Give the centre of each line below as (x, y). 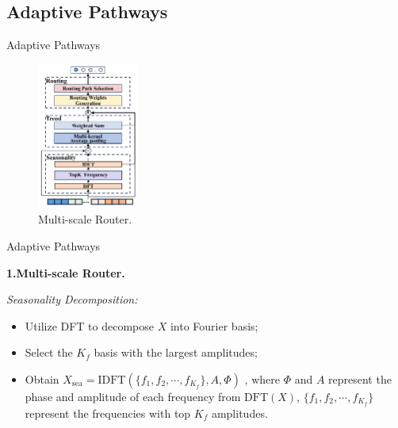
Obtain (42, 379)
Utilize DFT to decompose (90, 325)
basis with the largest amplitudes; (176, 352)
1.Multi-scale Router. (66, 272)
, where (262, 379)
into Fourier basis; (214, 325)
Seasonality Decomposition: (72, 299)
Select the (49, 352)
